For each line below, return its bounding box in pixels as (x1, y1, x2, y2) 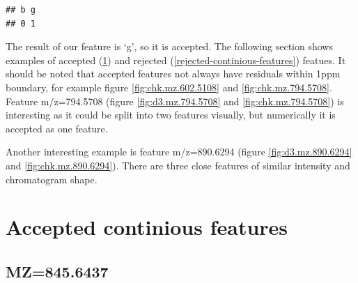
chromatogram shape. (6, 171, 98, 186)
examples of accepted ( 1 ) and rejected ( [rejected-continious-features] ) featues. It (6, 52, 346, 67)
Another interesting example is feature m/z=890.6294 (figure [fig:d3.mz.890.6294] (6, 144, 352, 159)
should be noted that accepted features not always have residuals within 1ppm (6, 66, 341, 81)
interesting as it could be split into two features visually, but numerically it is (6, 107, 336, 122)
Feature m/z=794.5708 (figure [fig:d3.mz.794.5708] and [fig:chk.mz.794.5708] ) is (6, 93, 344, 108)
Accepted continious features (6, 213, 288, 241)
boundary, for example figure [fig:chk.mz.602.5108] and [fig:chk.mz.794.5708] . (6, 79, 332, 94)
